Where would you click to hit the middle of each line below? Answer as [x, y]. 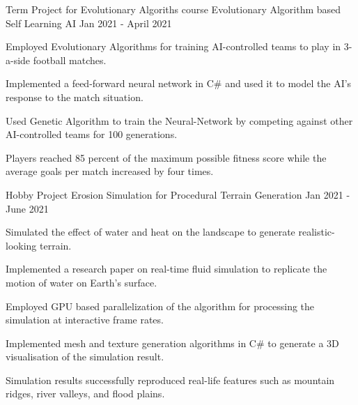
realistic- [317, 232]
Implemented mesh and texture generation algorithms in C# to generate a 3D [172, 343]
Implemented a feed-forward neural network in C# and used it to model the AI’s [179, 83]
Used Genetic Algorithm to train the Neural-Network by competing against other [179, 120]
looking [21, 245]
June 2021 [27, 208]
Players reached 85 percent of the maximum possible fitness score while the [166, 157]
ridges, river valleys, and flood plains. [85, 393]
